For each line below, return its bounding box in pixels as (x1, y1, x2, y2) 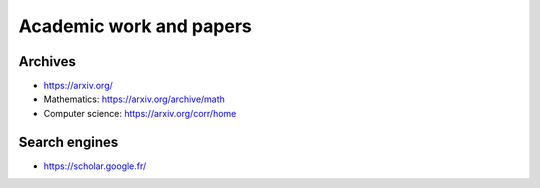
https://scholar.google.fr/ (43, 160, 147, 172)
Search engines (18, 133, 119, 150)
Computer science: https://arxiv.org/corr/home (43, 107, 237, 119)
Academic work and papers (18, 15, 252, 37)
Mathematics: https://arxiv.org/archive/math (43, 93, 225, 105)
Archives (18, 53, 77, 70)
